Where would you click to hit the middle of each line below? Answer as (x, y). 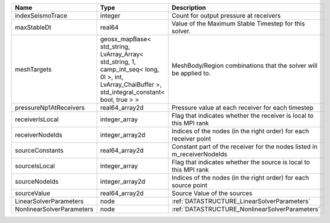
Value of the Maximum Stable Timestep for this (238, 23)
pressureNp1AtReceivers (50, 108)
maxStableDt (33, 27)
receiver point (191, 138)
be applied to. (191, 73)
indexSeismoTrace (41, 15)
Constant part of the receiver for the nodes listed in (244, 147)
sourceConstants (39, 150)
